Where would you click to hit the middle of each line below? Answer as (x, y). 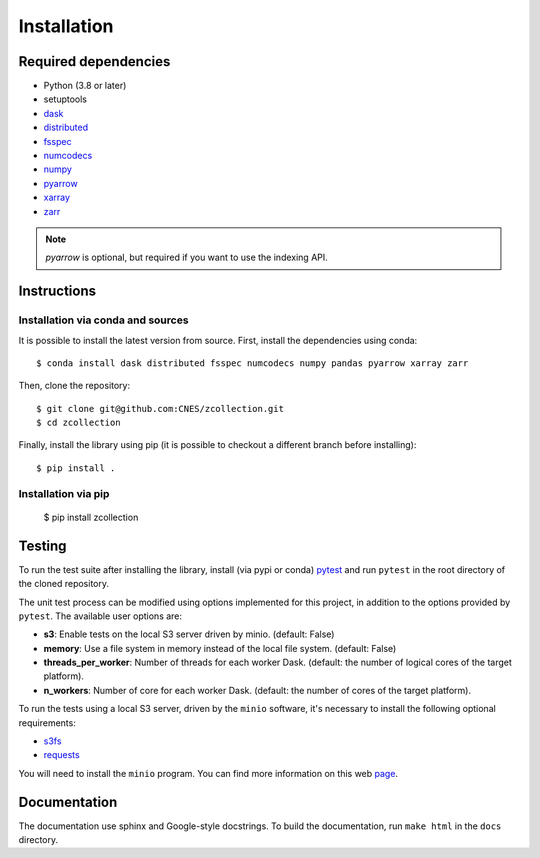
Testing (42, 545)
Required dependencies (94, 61)
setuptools (65, 99)
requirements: (47, 722)
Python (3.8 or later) (85, 86)
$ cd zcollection (78, 423)
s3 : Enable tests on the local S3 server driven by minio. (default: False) (189, 634)
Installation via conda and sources (103, 320)
